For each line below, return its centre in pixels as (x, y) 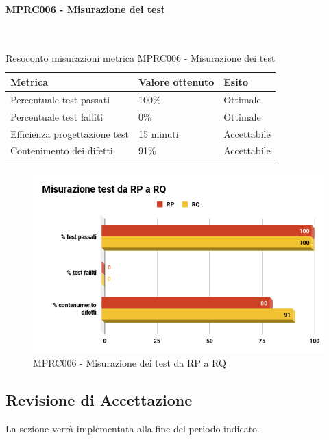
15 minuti (158, 133)
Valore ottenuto (176, 81)
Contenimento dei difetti (62, 150)
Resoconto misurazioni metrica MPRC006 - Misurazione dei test (141, 58)
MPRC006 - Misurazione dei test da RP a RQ (130, 363)
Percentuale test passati (60, 99)
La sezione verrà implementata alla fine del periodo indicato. (133, 429)
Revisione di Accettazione (99, 400)
